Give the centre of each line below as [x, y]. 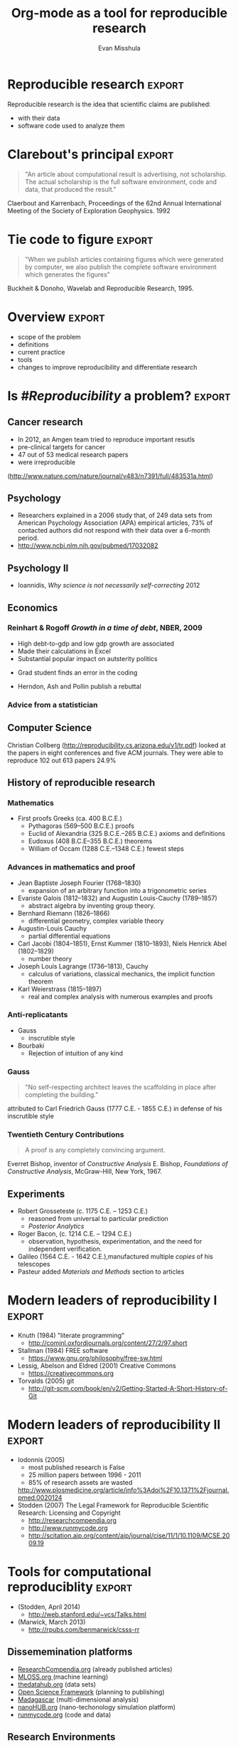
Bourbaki [31, 1046]
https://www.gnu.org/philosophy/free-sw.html [95, 1358]
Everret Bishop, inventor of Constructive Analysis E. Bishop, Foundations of [118, 1164]
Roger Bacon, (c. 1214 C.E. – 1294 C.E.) [75, 1234]
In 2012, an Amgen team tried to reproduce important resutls [106, 439]
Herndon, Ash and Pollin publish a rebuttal [80, 686]
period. [28, 538]
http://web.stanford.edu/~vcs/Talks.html [87, 1615]
